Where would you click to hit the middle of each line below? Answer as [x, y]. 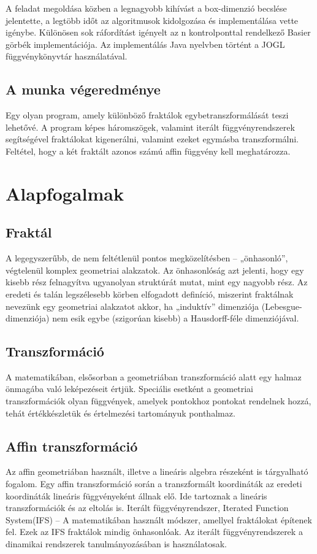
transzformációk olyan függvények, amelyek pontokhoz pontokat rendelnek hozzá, [158, 401]
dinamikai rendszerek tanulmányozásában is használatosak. [116, 544]
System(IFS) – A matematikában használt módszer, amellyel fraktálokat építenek [159, 519]
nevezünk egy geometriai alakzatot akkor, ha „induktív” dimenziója [132, 306]
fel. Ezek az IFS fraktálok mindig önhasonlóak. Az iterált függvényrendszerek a [154, 532]
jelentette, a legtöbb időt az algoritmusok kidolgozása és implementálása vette [152, 20]
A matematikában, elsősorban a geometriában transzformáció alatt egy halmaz [154, 376]
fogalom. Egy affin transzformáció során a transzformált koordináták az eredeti [154, 484]
